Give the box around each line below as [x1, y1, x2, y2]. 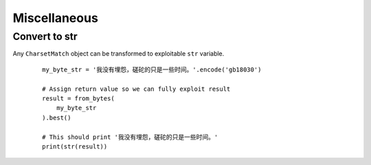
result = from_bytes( [42, 94, 115, 102]
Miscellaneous [12, 10, 99, 25]
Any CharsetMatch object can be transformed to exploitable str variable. [12, 49, 225, 58]
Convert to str [12, 30, 78, 43]
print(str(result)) [42, 142, 108, 151]
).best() [42, 113, 71, 122]
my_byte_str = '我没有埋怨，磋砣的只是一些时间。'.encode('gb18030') [42, 65, 262, 74]
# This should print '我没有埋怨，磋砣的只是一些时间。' [42, 133, 218, 141]
